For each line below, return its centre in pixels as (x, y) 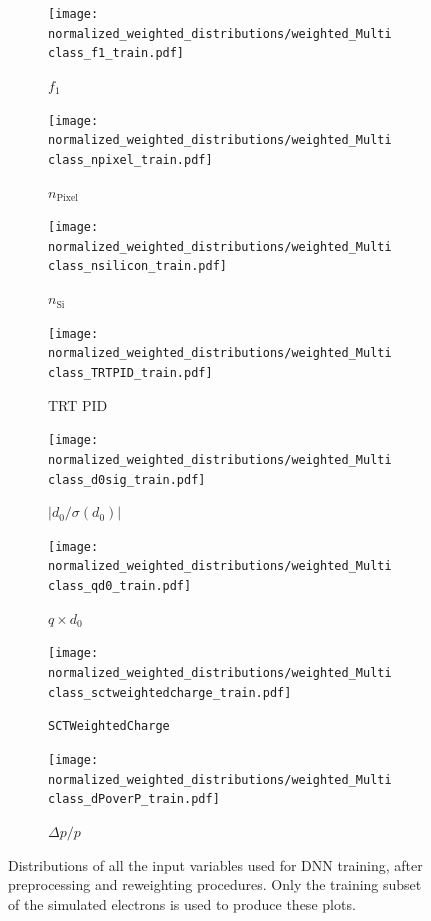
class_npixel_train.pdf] (130, 159)
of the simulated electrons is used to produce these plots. (182, 903)
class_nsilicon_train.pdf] (137, 266)
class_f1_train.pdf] (116, 53)
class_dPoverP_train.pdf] (134, 799)
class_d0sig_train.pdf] (127, 479)
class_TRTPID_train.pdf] (130, 373)
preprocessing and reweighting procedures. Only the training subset (215, 884)
